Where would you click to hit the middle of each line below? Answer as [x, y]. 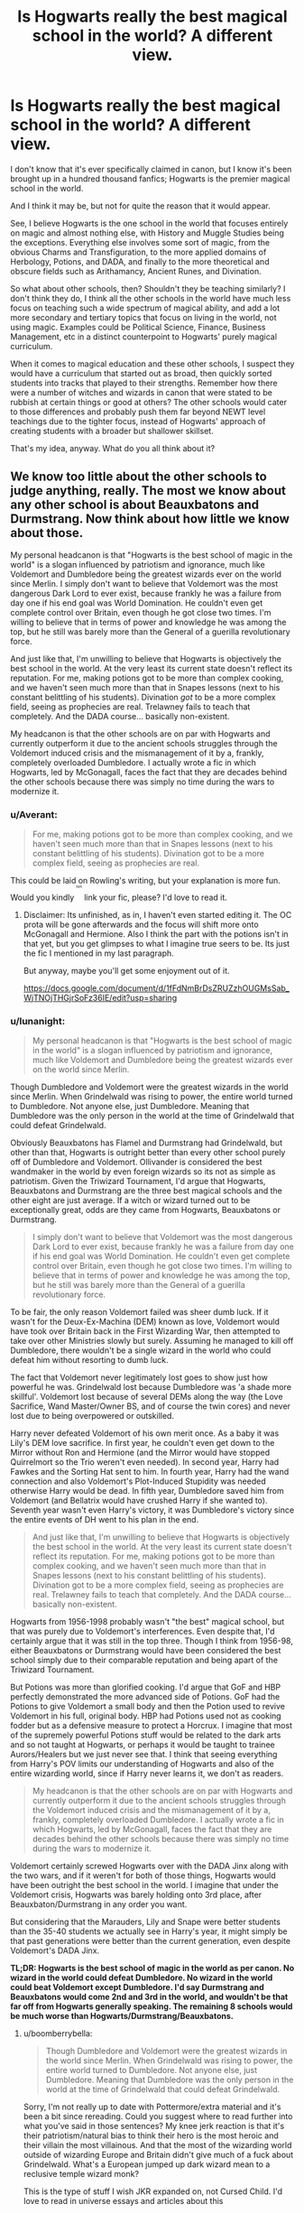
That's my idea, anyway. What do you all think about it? [113, 448]
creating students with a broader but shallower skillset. [112, 431]
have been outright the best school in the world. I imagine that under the [144, 1885]
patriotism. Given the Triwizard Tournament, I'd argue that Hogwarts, [138, 1181]
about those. [47, 533]
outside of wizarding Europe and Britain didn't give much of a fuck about [158, 2155]
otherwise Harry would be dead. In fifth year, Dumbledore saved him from [147, 1491]
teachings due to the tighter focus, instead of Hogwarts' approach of [138, 421]
